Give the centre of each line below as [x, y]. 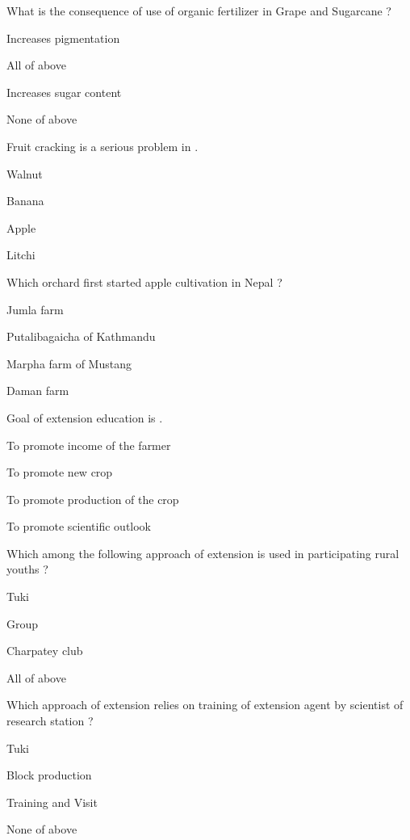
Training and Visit [52, 802]
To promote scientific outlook [79, 526]
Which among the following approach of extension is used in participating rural [203, 553]
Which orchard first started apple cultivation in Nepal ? [144, 281]
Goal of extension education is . [85, 417]
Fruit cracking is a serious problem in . [102, 146]
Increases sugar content [64, 92]
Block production [49, 775]
